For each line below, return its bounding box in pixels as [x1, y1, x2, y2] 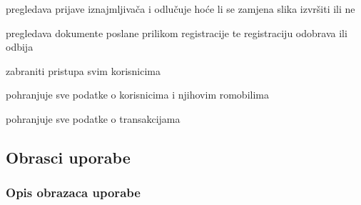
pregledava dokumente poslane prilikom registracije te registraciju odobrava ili [6, 25, 347, 40]
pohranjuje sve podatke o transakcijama [6, 111, 180, 126]
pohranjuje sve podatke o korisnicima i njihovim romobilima [6, 87, 269, 102]
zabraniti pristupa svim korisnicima [6, 63, 161, 78]
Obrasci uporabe [6, 146, 131, 168]
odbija [6, 39, 34, 54]
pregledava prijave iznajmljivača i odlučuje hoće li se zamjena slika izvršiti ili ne [6, 1, 355, 16]
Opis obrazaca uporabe [6, 184, 141, 201]
